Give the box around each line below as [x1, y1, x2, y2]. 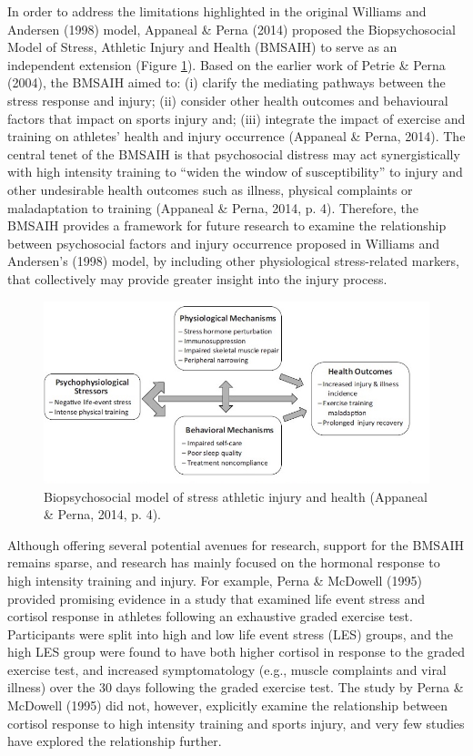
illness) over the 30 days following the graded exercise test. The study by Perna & [7, 678, 464, 697]
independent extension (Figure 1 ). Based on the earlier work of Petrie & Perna [7, 55, 446, 74]
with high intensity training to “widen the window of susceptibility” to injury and [7, 162, 463, 181]
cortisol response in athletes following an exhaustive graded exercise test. [7, 607, 413, 626]
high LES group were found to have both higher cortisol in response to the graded [7, 642, 465, 661]
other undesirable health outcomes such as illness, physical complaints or [7, 179, 413, 199]
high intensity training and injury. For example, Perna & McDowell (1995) [7, 570, 422, 589]
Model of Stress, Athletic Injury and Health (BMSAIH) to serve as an [7, 37, 398, 56]
